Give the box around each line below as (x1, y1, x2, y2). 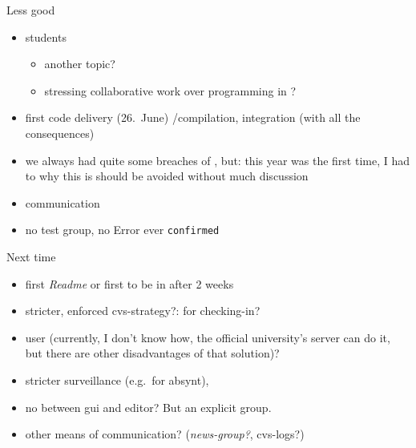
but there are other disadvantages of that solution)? (25, 345, 280, 361)
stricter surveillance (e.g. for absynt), (25, 371, 209, 388)
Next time (6, 248, 56, 264)
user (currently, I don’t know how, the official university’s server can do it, (25, 329, 390, 345)
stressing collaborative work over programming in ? (44, 82, 297, 99)
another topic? (44, 55, 115, 72)
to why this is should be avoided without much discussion (25, 167, 309, 184)
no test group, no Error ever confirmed (25, 221, 220, 238)
